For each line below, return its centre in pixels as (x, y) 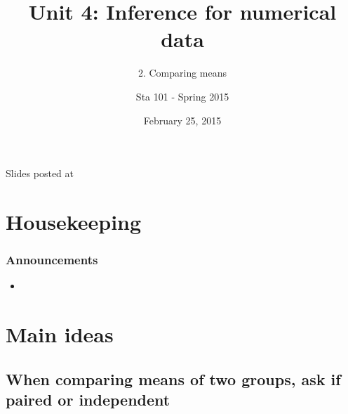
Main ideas (60, 334)
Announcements (52, 259)
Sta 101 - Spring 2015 (182, 96)
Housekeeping (74, 221)
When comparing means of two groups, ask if (173, 379)
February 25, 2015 (182, 120)
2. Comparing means (182, 73)
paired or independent (88, 400)
